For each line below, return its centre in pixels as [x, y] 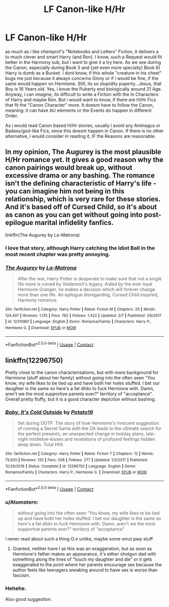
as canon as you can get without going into [74, 215]
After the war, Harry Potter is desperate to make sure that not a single [90, 278]
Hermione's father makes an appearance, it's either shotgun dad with [84, 554]
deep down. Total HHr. [41, 444]
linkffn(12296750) [34, 360]
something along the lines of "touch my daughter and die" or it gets [82, 559]
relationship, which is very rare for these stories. [83, 199]
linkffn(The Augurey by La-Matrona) [43, 235]
